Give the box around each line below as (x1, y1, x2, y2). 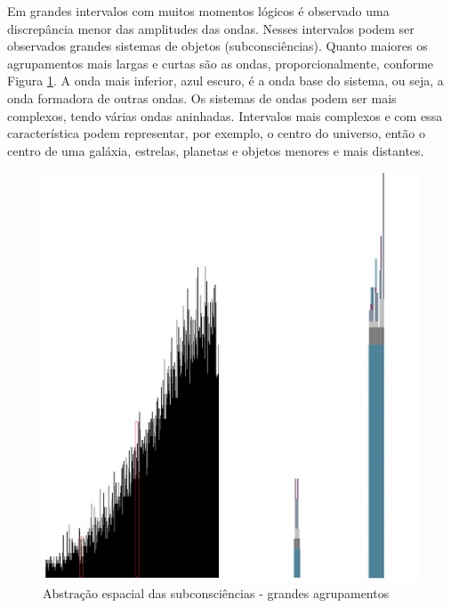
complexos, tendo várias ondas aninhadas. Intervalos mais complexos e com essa (7, 106, 443, 125)
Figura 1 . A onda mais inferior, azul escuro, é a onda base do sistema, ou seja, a (7, 71, 444, 90)
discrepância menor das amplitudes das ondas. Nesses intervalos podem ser (7, 19, 415, 37)
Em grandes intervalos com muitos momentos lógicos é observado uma (7, 2, 390, 20)
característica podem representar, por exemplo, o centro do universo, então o (7, 124, 425, 142)
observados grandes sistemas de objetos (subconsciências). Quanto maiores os (7, 36, 428, 55)
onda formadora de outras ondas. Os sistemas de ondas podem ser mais (7, 88, 397, 107)
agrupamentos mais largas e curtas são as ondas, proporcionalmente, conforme (7, 53, 434, 72)
